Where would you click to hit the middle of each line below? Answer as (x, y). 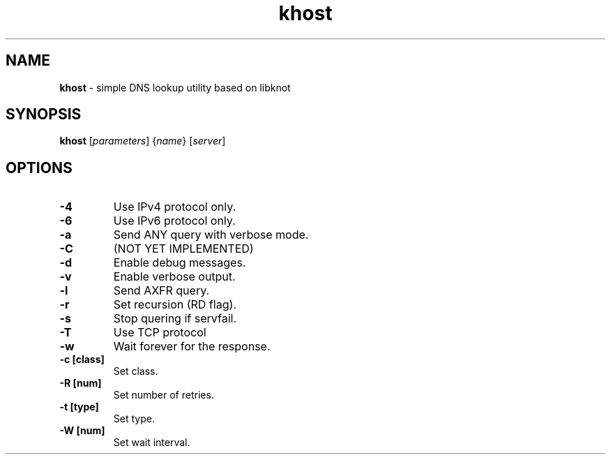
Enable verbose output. (174, 277)
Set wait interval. (152, 443)
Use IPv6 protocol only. (174, 221)
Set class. (136, 371)
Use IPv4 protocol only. (175, 207)
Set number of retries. (164, 395)
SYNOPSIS (44, 114)
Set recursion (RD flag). (175, 305)
